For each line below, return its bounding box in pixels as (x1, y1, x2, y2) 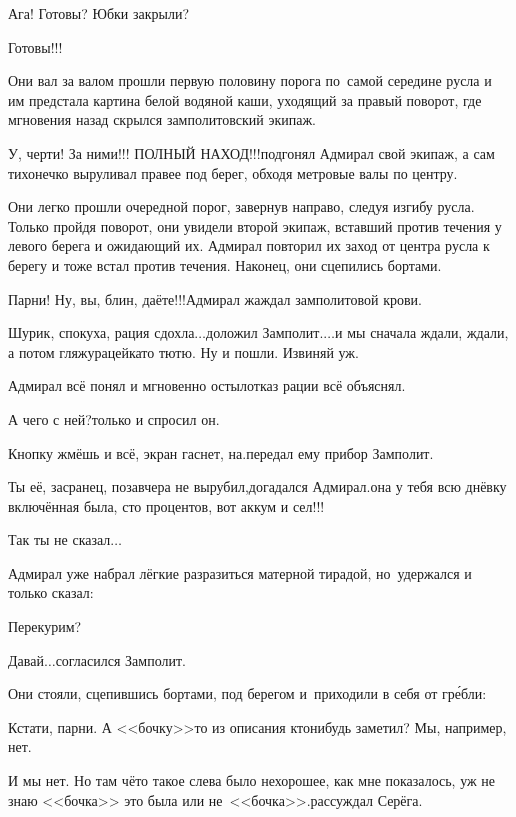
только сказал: (8, 582, 94, 603)
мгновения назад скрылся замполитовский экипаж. (8, 109, 316, 130)
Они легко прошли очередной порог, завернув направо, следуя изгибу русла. (8, 196, 475, 217)
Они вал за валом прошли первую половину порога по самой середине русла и (8, 70, 492, 91)
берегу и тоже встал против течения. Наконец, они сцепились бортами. (8, 254, 442, 275)
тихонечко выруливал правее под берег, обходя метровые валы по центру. (8, 162, 458, 183)
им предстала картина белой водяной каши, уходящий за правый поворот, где (8, 89, 482, 110)
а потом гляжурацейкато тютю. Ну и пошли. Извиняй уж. (8, 341, 359, 362)
